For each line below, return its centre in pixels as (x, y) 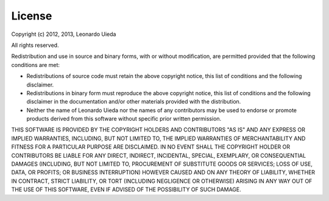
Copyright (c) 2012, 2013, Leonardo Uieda (64, 34)
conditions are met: (36, 65)
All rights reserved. (35, 45)
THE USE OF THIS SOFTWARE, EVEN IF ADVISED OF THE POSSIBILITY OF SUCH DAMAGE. (126, 189)
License (32, 16)
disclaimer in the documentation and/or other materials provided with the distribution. (134, 102)
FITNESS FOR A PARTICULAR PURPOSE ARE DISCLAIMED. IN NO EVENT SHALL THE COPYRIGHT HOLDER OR (151, 147)
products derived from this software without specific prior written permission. (124, 119)
